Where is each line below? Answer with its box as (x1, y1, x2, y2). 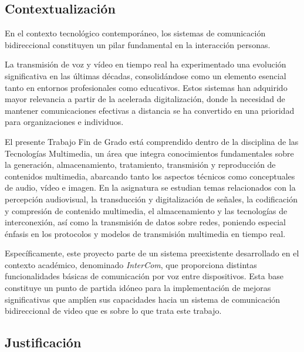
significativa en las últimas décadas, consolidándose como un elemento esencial (5, 69, 286, 82)
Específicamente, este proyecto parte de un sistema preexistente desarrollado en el (5, 247, 299, 259)
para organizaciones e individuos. (5, 116, 124, 128)
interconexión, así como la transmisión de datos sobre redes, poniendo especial (5, 216, 286, 228)
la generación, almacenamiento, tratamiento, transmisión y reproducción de (5, 158, 276, 171)
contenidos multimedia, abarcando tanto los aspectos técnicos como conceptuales (5, 170, 295, 182)
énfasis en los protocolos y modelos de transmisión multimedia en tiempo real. (5, 227, 286, 239)
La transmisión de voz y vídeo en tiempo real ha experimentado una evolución (5, 58, 286, 70)
